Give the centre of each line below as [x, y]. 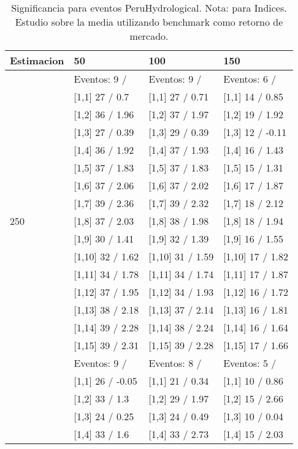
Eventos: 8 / [175, 363]
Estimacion [37, 60]
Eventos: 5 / [250, 363]
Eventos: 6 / [250, 79]
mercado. [149, 36]
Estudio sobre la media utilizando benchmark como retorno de [149, 22]
